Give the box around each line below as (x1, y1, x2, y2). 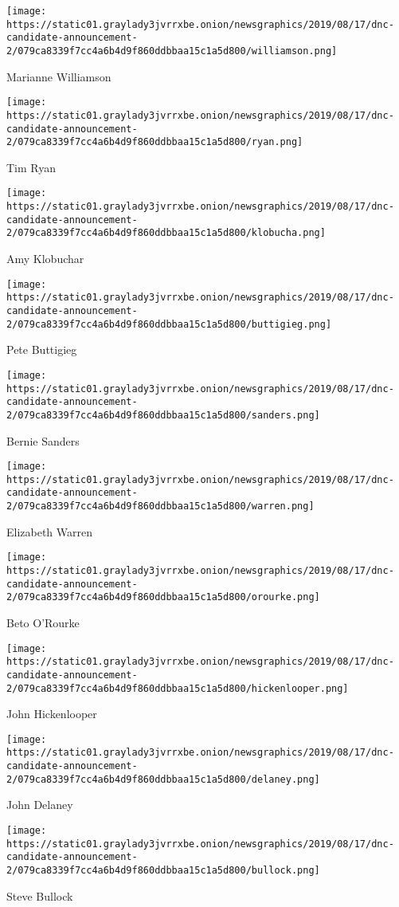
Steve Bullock (6, 887, 73, 904)
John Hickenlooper (6, 705, 97, 722)
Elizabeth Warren (6, 523, 93, 540)
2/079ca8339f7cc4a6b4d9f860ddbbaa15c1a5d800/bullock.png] (6, 864, 320, 876)
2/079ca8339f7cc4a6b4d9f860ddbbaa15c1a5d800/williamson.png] (6, 45, 338, 57)
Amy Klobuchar (6, 250, 84, 267)
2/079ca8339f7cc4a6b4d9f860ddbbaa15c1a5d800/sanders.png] (6, 409, 320, 421)
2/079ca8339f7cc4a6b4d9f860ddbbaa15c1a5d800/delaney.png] (6, 773, 320, 785)
